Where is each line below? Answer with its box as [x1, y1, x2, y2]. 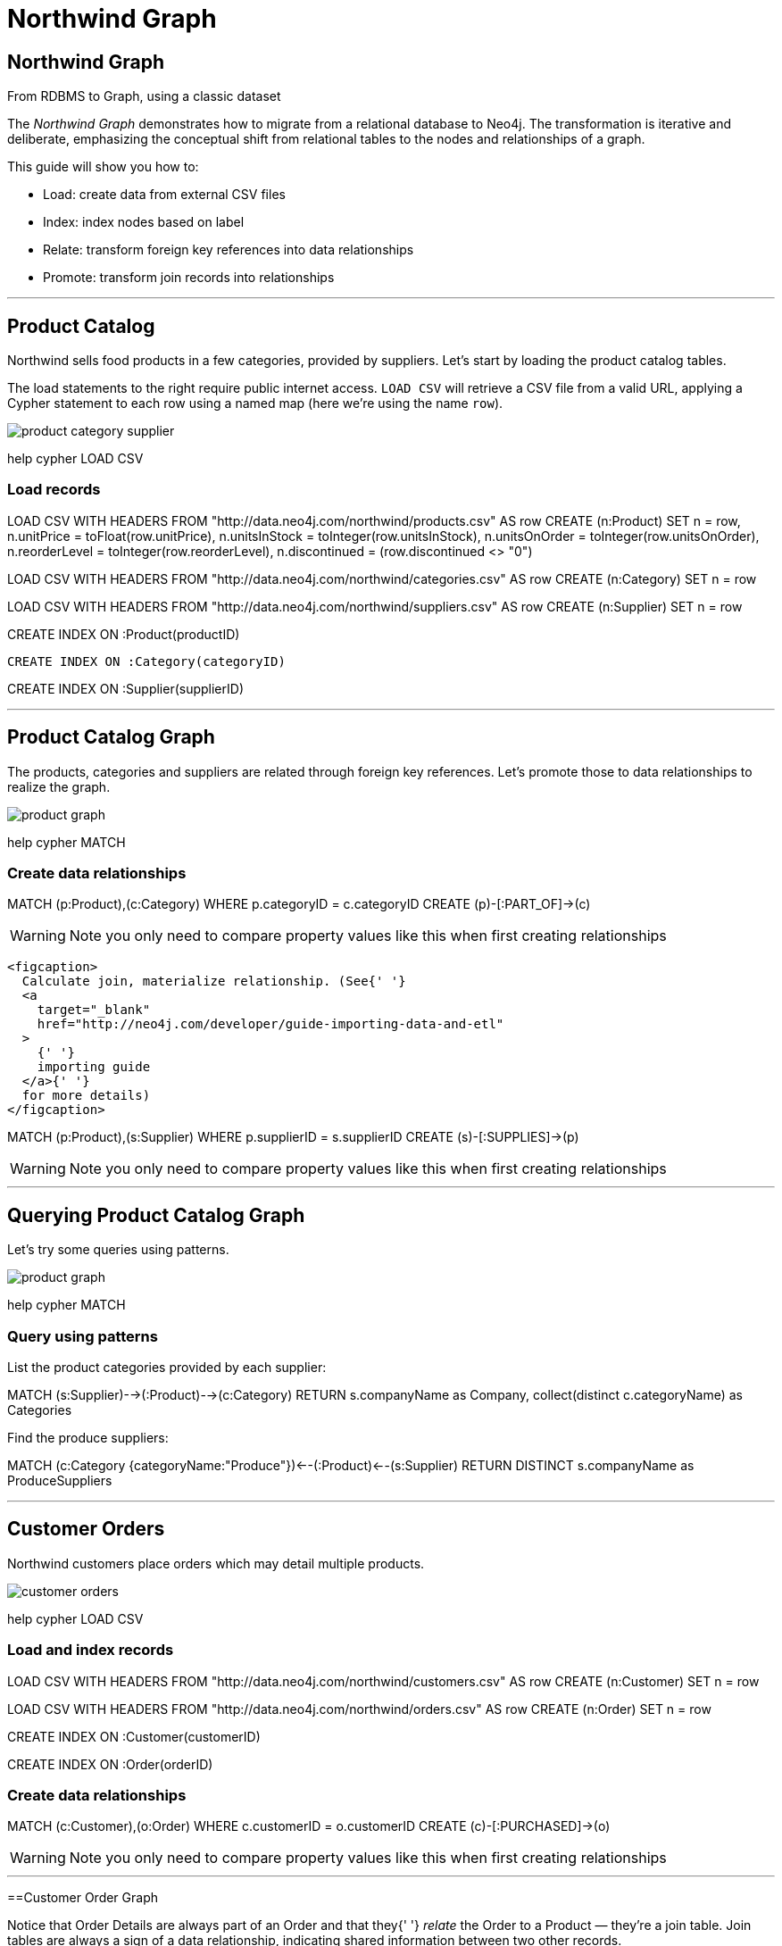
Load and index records [7, 1641, 174, 1659]
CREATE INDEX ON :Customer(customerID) [7, 1728, 261, 1744]
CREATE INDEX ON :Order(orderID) [7, 1756, 213, 1772]
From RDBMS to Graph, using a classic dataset [7, 88, 281, 104]
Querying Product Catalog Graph [7, 1203, 305, 1227]
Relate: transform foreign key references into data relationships [43, 242, 414, 258]
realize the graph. [7, 778, 111, 794]
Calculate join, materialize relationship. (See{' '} [21, 974, 406, 989]
